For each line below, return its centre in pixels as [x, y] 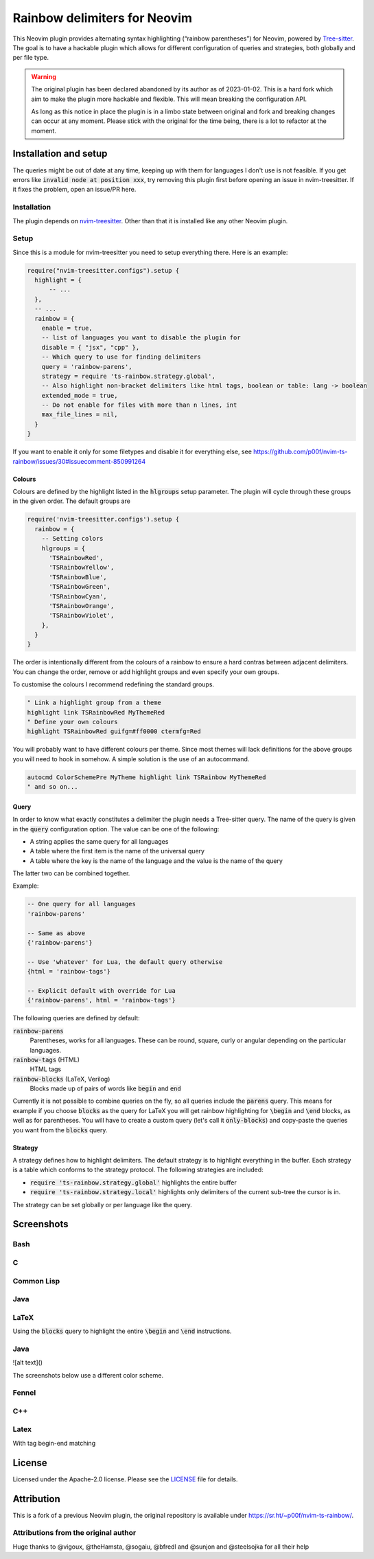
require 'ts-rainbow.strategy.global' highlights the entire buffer [133, 1182]
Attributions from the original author [74, 1533]
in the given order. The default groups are [71, 501]
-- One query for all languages [82, 904]
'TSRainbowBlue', [78, 577]
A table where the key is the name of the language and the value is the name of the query [156, 861]
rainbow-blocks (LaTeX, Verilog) [61, 1079]
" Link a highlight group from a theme [94, 703]
